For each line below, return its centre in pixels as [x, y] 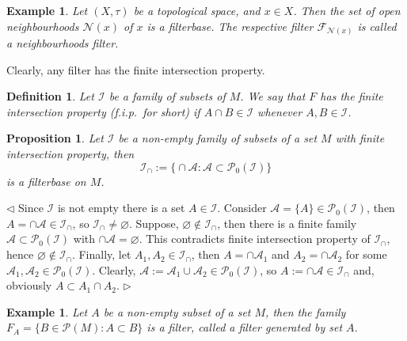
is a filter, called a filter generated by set [245, 327]
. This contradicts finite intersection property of [255, 239]
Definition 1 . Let [50, 96]
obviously [29, 285]
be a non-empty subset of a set [177, 311]
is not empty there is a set [121, 208]
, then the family [306, 311]
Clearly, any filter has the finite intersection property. [136, 69]
